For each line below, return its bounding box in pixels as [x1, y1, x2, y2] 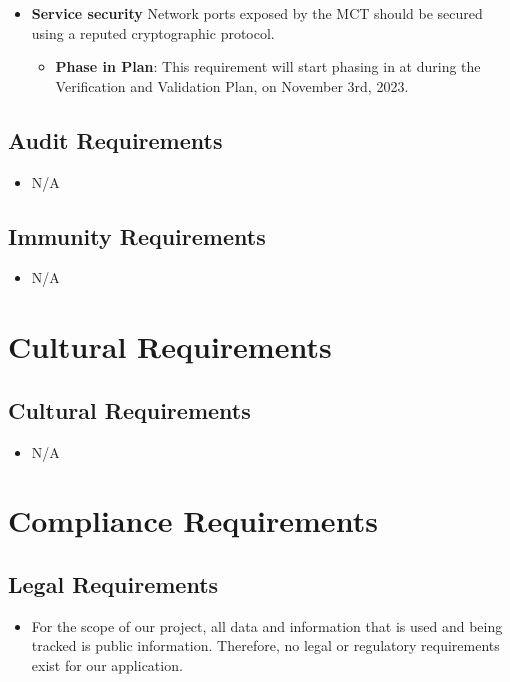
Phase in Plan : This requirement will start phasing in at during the [55, 56, 481, 77]
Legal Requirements [8, 568, 219, 599]
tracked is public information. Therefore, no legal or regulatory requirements [31, 635, 500, 656]
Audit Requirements [8, 124, 223, 155]
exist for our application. [31, 654, 183, 675]
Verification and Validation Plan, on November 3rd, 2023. [55, 75, 409, 96]
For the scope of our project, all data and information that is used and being [31, 615, 503, 636]
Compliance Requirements [8, 500, 378, 541]
